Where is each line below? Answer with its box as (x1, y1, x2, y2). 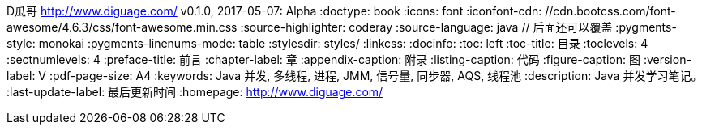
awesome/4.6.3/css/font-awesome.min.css (6, 20, 238, 34)
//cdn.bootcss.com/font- (545, 4, 676, 18)
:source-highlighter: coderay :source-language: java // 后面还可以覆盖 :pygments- (240, 20, 677, 34)
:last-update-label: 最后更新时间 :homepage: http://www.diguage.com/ (6, 85, 383, 99)
